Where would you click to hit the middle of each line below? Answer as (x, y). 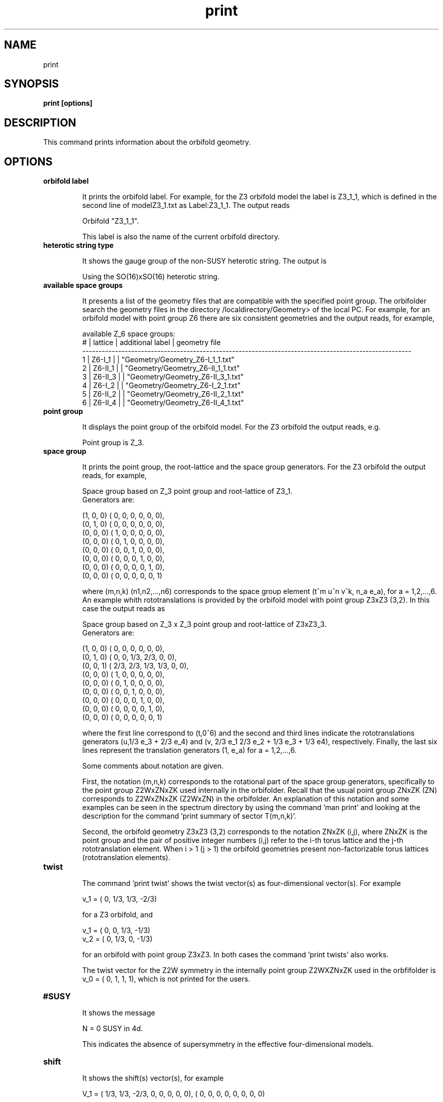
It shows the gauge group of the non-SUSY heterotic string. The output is (204, 261)
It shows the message (119, 1013)
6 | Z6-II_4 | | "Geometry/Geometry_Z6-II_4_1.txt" (163, 403)
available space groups (83, 285)
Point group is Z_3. (113, 443)
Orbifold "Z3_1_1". (110, 221)
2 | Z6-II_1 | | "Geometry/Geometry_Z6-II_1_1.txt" (161, 368)
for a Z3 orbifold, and (118, 915)
